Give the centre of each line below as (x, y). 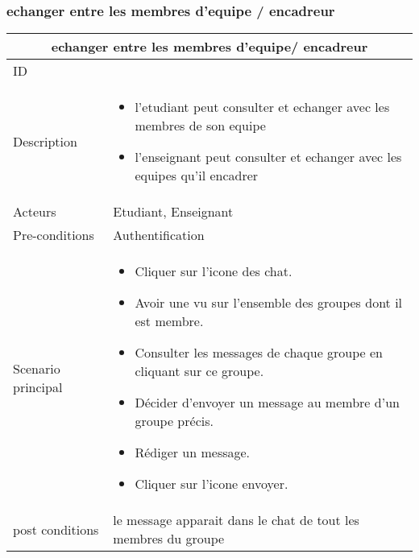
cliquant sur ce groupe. (199, 371)
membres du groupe (169, 539)
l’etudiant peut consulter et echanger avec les (262, 107)
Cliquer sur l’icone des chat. (214, 271)
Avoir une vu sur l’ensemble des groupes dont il (269, 303)
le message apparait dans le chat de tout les (236, 520)
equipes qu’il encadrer (197, 176)
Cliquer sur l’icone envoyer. (212, 484)
